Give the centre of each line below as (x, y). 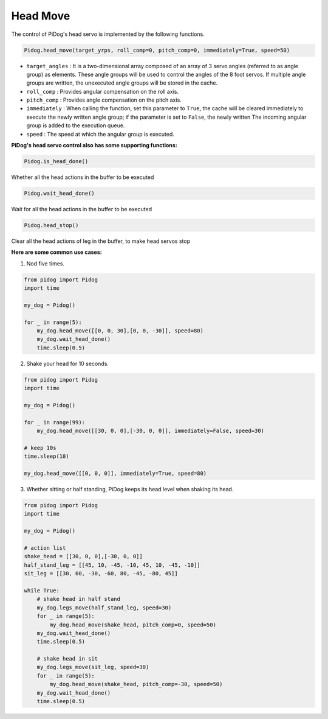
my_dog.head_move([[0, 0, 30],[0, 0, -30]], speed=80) (120, 331)
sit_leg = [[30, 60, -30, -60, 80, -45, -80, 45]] (101, 573)
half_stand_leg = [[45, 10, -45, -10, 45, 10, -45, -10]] (112, 565)
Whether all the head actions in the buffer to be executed (83, 177)
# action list (45, 548)
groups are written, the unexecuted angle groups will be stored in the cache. (122, 83)
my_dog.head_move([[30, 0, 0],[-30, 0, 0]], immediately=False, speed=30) (150, 431)
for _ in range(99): (54, 422)
